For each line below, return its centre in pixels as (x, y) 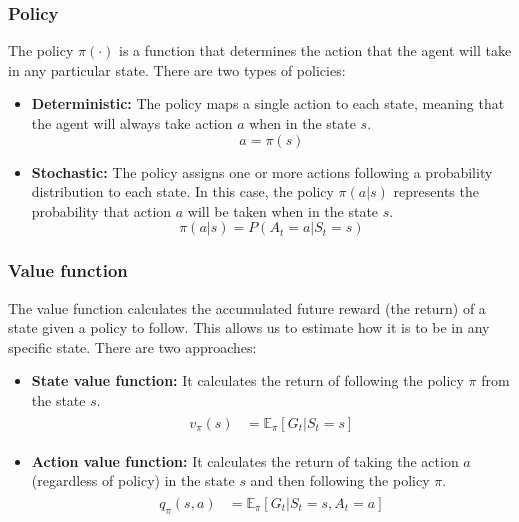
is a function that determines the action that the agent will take (315, 50)
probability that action (101, 210)
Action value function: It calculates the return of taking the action (245, 460)
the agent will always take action (132, 123)
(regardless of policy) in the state (133, 480)
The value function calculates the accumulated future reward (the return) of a (247, 307)
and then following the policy (340, 480)
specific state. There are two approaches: (132, 346)
